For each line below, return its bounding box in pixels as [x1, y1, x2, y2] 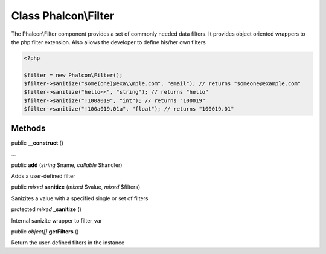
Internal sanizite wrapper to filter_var [11, 217, 103, 224]
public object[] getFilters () [11, 227, 79, 235]
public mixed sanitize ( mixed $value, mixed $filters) [11, 183, 141, 190]
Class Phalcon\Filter [11, 9, 115, 22]
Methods [11, 123, 46, 133]
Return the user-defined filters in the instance [11, 239, 125, 246]
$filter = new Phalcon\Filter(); [24, 71, 123, 79]
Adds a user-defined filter [11, 172, 75, 180]
